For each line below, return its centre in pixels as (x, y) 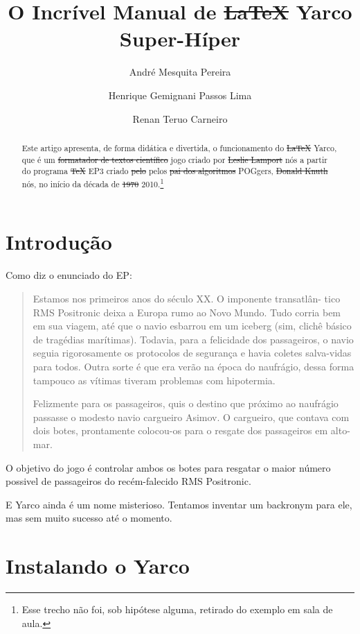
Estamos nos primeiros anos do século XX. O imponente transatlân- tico (187, 299)
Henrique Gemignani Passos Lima (180, 95)
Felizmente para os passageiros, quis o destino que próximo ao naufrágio (186, 403)
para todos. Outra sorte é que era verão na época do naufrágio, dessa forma (193, 366)
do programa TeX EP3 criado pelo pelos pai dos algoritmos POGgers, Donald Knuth (175, 171)
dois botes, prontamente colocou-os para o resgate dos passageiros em (180, 430)
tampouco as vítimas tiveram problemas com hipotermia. (154, 380)
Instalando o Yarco (98, 566)
